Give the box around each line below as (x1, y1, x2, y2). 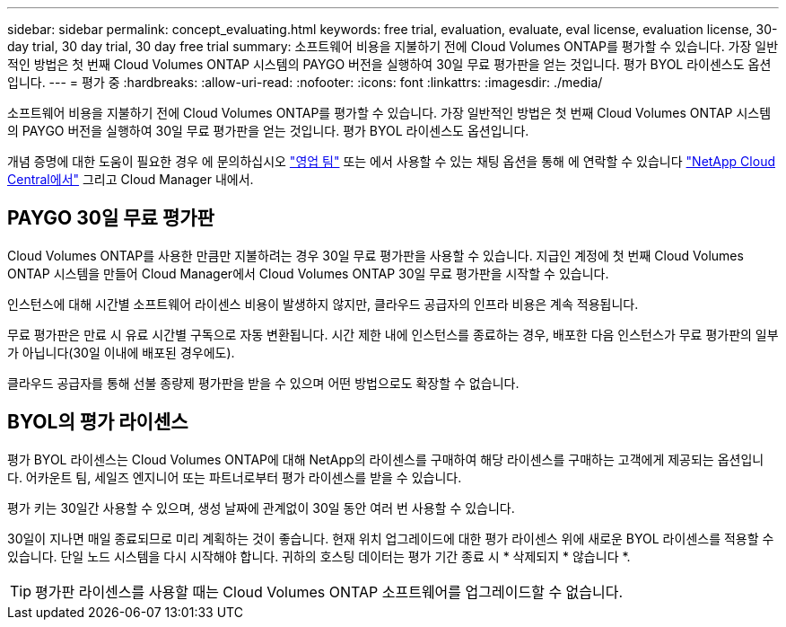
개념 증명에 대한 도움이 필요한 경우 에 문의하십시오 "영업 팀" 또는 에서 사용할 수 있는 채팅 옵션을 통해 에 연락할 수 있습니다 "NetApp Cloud (7, 154, 775, 169)
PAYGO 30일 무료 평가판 (7, 207, 214, 230)
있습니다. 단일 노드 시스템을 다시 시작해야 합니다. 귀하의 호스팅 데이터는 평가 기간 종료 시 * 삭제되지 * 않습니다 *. (7, 548, 631, 564)
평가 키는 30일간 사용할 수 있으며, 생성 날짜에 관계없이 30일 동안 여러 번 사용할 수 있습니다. (7, 499, 515, 516)
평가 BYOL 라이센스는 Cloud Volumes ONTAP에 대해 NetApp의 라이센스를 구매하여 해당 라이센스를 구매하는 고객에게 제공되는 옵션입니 (7, 451, 764, 467)
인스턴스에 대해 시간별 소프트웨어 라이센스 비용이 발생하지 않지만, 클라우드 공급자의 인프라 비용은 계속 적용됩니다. (7, 296, 639, 312)
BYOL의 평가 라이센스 (7, 411, 188, 434)
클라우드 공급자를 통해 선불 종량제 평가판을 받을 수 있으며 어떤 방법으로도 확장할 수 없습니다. (7, 375, 520, 391)
